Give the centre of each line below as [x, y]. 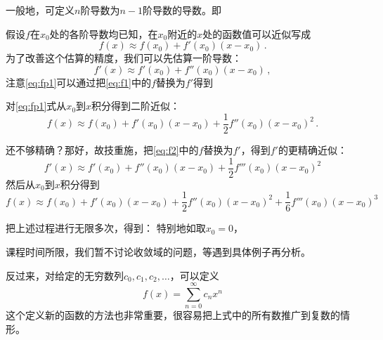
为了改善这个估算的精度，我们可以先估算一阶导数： [124, 58]
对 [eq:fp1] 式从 [36, 106]
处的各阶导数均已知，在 [104, 33]
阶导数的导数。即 [182, 10]
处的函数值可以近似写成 [257, 33]
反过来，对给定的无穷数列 [65, 275]
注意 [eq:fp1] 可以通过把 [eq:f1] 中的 [78, 82]
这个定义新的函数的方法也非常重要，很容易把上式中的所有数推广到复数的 [173, 315]
